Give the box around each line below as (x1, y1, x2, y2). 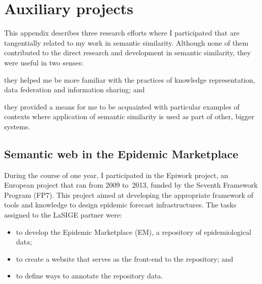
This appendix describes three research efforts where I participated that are (4, 27, 240, 38)
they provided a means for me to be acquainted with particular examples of (4, 101, 240, 112)
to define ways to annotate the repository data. (16, 270, 163, 281)
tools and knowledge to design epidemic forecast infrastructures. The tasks (4, 199, 237, 210)
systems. (4, 121, 31, 131)
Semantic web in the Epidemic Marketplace (4, 146, 239, 161)
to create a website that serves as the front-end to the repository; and (16, 253, 234, 264)
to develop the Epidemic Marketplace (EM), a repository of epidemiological (16, 226, 252, 237)
